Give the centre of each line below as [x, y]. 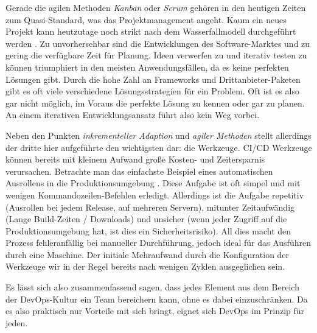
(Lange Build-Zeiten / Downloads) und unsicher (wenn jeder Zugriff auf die [146, 219]
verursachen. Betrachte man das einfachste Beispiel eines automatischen [139, 171]
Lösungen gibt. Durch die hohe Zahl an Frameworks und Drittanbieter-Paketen [153, 79]
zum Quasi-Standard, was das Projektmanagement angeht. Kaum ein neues [146, 19]
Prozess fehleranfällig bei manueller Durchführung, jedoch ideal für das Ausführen [158, 243]
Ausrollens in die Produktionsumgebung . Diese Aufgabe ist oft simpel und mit [153, 183]
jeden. [17, 322]
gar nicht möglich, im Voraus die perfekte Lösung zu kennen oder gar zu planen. [155, 103]
